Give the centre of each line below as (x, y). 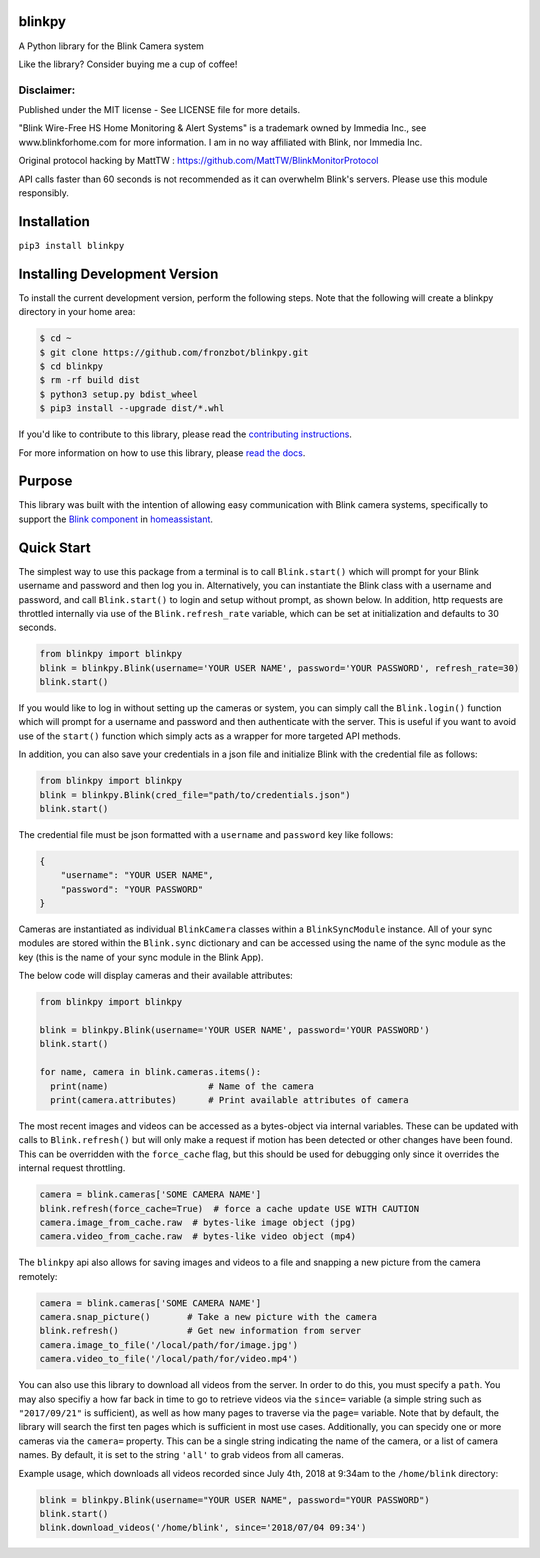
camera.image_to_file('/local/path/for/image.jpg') (169, 1344)
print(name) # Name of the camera (182, 1086)
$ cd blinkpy (71, 366)
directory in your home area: (77, 312)
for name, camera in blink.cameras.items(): (150, 1072)
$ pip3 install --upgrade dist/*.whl (132, 408)
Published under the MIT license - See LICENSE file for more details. (159, 110)
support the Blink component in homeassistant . (116, 519)
